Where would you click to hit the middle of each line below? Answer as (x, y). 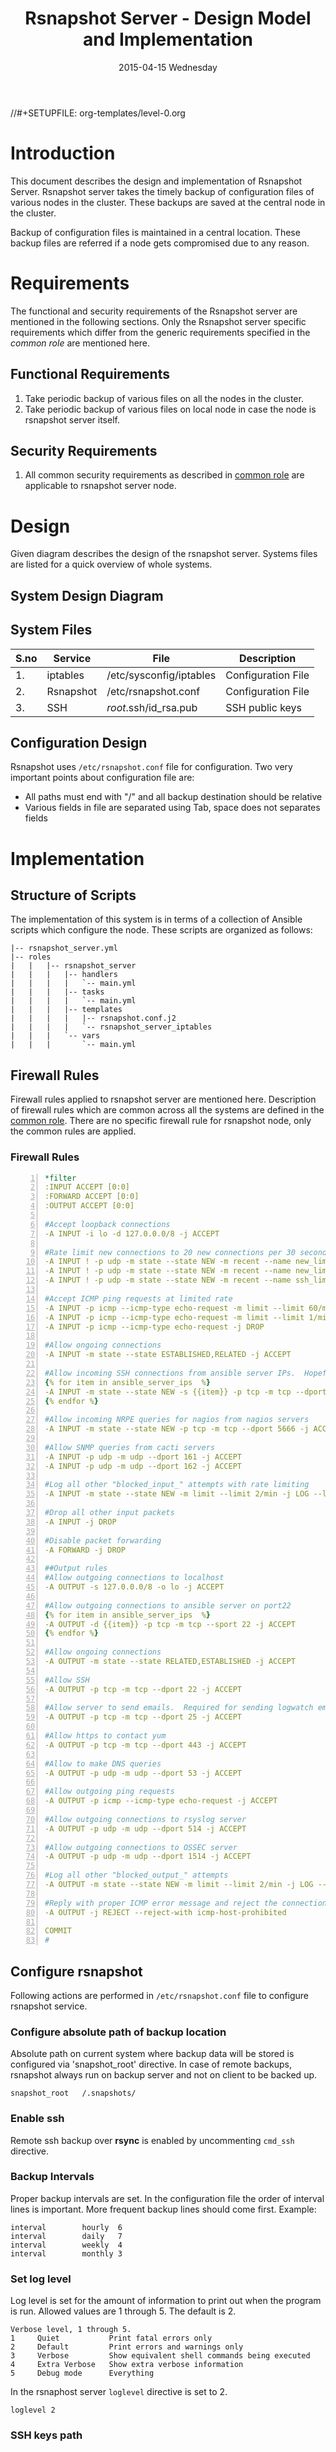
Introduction (63, 153)
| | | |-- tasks (57, 992)
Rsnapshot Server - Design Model (168, 18)
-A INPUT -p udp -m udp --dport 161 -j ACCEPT (143, 1457)
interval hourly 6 (66, 2227)
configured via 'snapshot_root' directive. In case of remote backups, (151, 2064)
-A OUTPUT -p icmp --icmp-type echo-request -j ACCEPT (161, 1801)
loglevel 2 (33, 2410)
